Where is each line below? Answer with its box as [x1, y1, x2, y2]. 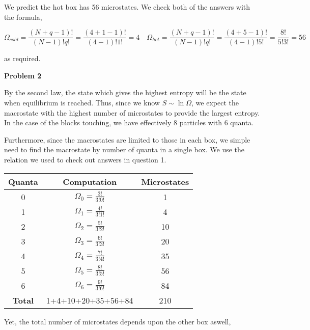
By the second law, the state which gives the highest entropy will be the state [4, 87, 246, 98]
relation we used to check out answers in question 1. [4, 154, 166, 164]
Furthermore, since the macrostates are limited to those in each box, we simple [4, 134, 250, 145]
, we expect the [191, 97, 239, 108]
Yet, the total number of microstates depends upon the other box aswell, [4, 316, 231, 326]
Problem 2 [4, 70, 42, 80]
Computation [63, 175, 117, 187]
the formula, [4, 11, 42, 22]
